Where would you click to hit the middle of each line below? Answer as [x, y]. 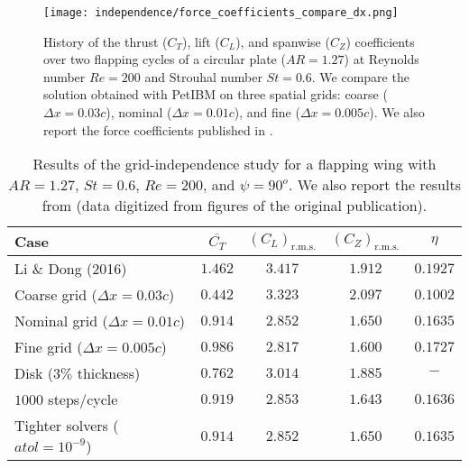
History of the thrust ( [106, 41]
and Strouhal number [203, 76]
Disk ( [34, 373]
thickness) [109, 373]
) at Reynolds [382, 59]
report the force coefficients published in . [158, 129]
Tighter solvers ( [67, 426]
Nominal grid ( [61, 321]
